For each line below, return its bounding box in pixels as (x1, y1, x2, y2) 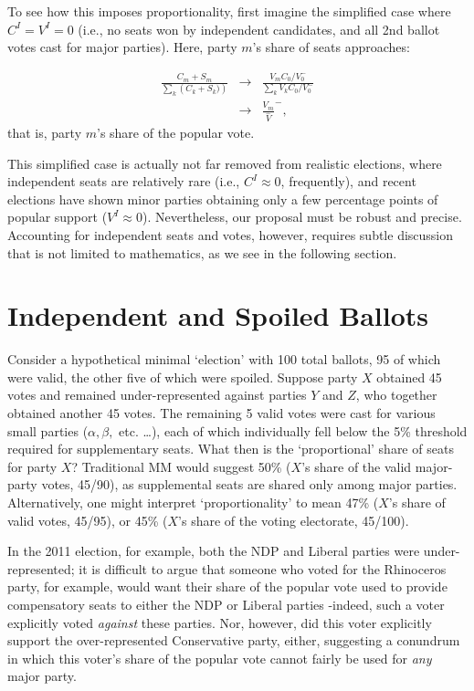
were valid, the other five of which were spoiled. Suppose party (7, 367, 358, 386)
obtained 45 (376, 367, 442, 386)
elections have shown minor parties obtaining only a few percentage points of (7, 189, 438, 208)
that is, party (7, 122, 82, 141)
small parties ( (7, 421, 89, 440)
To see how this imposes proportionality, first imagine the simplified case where (7, 2, 451, 20)
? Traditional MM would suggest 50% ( (71, 456, 291, 476)
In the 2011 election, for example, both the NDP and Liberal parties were (7, 541, 420, 560)
